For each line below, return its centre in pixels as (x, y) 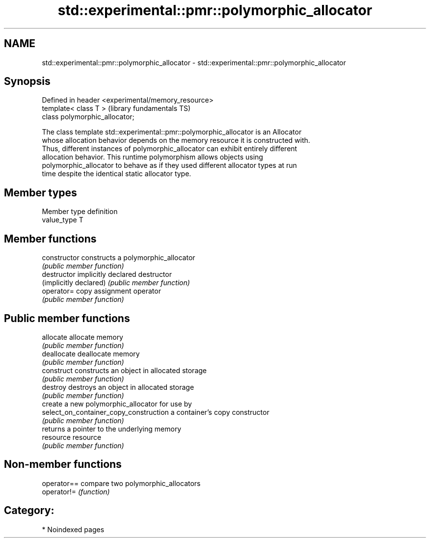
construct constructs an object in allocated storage (124, 370)
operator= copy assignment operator (101, 291)
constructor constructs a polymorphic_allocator (119, 258)
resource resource (72, 437)
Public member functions (67, 318)
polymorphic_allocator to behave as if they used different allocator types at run (169, 165)
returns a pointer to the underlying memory (112, 429)
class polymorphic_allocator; (88, 117)
